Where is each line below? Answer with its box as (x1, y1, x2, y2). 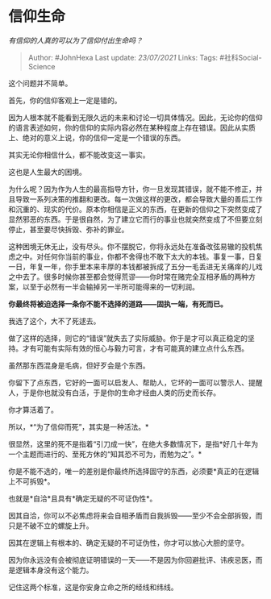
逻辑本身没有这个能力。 (15, 565, 94, 575)
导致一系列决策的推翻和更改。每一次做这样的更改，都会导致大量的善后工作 (15, 194, 263, 204)
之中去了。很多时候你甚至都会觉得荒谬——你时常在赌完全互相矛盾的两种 (8, 272, 248, 281)
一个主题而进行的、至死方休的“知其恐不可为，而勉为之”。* (8, 449, 202, 459)
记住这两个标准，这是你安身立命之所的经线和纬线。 (8, 582, 178, 592)
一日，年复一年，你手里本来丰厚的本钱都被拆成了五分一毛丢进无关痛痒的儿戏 (8, 261, 263, 271)
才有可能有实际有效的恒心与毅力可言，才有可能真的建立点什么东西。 (22, 343, 248, 353)
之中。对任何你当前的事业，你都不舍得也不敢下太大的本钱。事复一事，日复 (15, 252, 263, 261)
